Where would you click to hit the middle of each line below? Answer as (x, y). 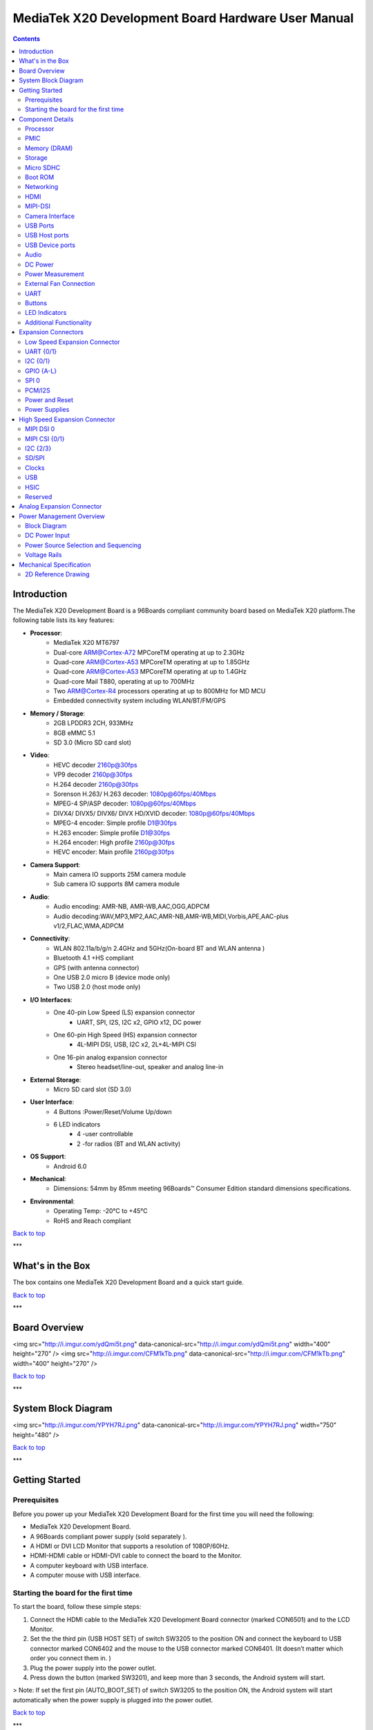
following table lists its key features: (64, 620)
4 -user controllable (105, 1134)
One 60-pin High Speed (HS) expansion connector (125, 1035)
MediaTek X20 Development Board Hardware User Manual (183, 18)
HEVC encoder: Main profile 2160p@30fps (114, 852)
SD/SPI (35, 458)
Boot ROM (40, 177)
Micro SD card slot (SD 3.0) (92, 1089)
